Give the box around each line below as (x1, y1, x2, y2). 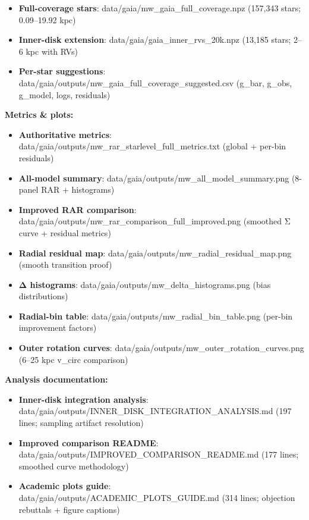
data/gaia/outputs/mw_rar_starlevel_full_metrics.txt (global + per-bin (18, 140, 286, 152)
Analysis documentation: (5, 373, 108, 386)
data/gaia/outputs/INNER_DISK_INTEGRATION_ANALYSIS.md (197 (18, 405, 292, 417)
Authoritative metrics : (18, 128, 112, 140)
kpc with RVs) (26, 45, 78, 57)
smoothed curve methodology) (18, 459, 129, 472)
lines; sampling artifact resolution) (18, 416, 144, 429)
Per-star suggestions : (18, 65, 106, 77)
